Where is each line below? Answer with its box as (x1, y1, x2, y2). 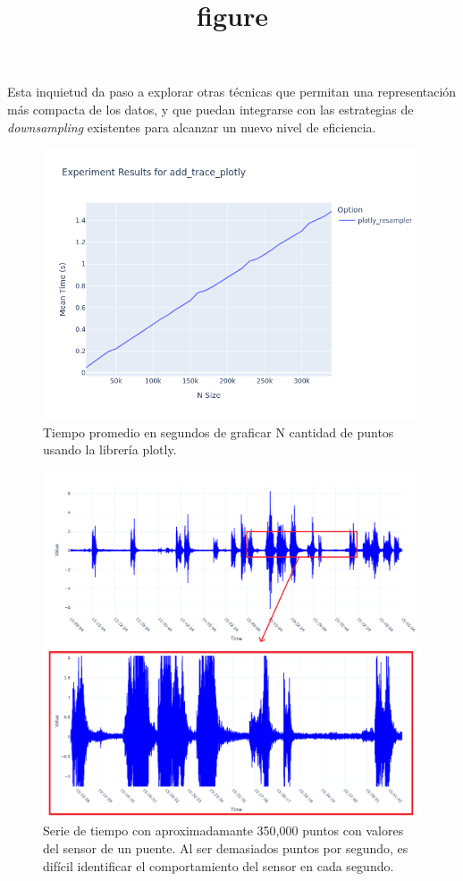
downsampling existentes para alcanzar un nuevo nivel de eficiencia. (7, 117, 376, 136)
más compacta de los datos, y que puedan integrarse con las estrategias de (7, 99, 414, 118)
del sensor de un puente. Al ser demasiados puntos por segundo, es (43, 838, 408, 857)
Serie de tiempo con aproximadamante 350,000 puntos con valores (43, 821, 404, 840)
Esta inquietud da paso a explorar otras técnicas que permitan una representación (7, 82, 457, 101)
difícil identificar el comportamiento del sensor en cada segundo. (43, 856, 394, 875)
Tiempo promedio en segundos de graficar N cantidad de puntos (43, 422, 394, 441)
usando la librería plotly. (43, 440, 177, 459)
